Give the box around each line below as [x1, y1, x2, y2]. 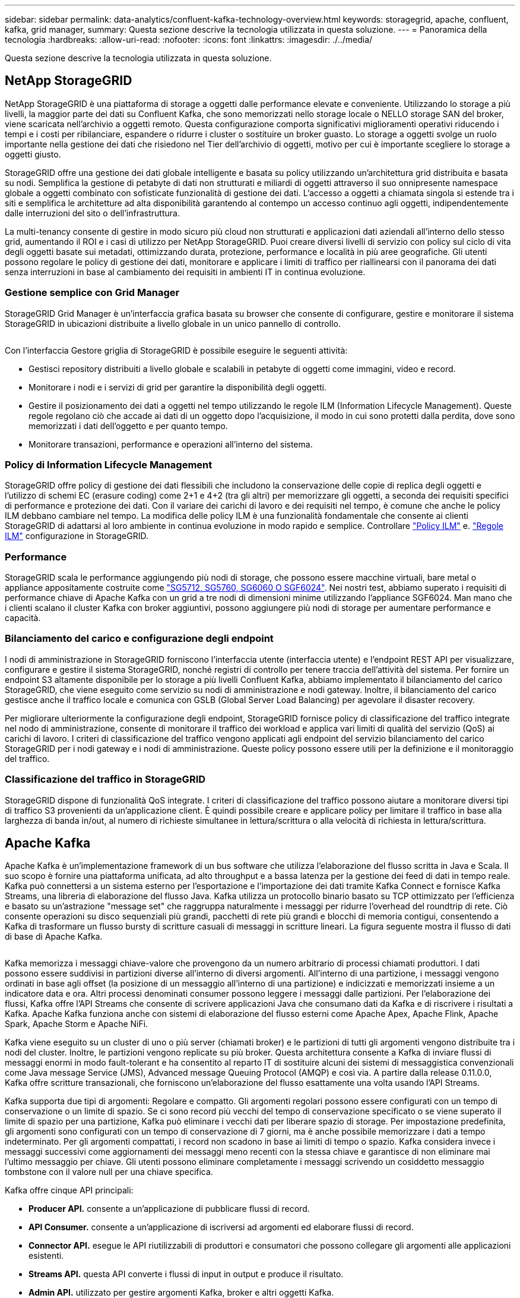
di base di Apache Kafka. [5, 931, 103, 942]
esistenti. [28, 1250, 64, 1261]
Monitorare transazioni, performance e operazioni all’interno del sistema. [28, 439, 313, 449]
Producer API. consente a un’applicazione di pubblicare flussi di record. [28, 1204, 310, 1214]
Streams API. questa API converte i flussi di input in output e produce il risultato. [28, 1269, 344, 1280]
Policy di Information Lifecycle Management [5, 458, 213, 471]
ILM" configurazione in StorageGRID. [5, 531, 148, 541]
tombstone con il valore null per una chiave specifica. [5, 1167, 213, 1177]
